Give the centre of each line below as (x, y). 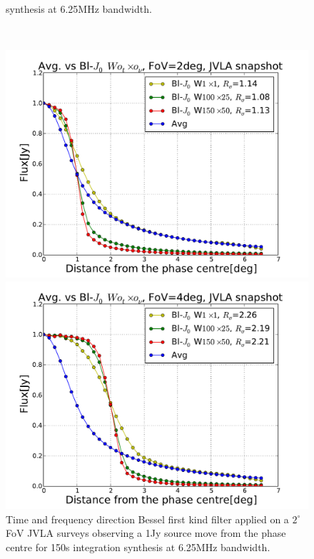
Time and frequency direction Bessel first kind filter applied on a (147, 519)
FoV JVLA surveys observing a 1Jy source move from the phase (146, 533)
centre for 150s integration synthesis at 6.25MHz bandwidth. (138, 547)
